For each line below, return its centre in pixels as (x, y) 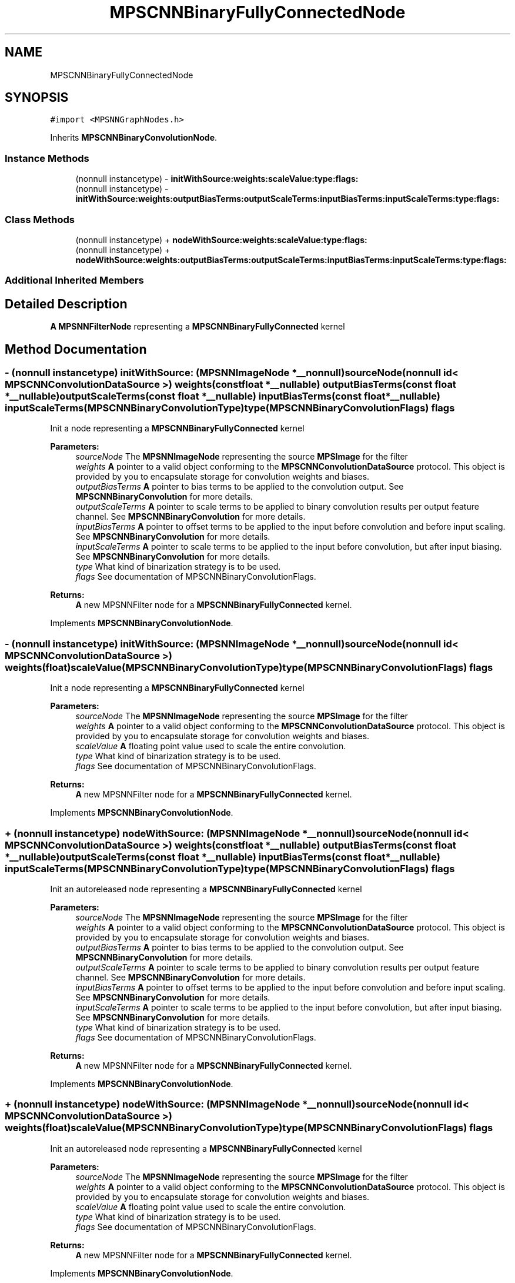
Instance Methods (47, 158)
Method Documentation (76, 349)
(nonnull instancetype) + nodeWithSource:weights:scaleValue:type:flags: (221, 240)
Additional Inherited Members (74, 280)
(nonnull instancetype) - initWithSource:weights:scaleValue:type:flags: (217, 179)
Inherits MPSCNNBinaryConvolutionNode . (134, 138)
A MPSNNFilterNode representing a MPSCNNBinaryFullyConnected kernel (198, 327)
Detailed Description (66, 304)
